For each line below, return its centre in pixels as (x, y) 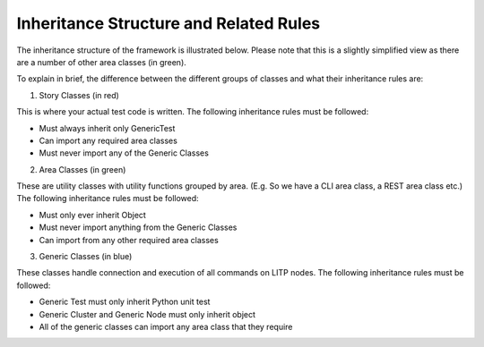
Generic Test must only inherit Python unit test (125, 302)
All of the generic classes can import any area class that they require (166, 326)
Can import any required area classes (108, 140)
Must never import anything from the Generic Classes (138, 227)
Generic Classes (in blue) (86, 257)
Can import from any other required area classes (129, 240)
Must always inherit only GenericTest (107, 128)
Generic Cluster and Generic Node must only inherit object (147, 314)
